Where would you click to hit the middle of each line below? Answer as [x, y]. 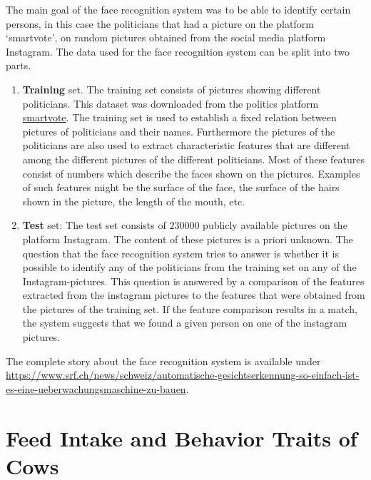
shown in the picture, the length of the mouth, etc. [134, 201]
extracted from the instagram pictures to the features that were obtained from [194, 295]
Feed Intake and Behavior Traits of [182, 438]
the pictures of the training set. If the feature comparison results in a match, [190, 308]
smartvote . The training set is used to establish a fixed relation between [179, 117]
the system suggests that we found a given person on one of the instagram [185, 323]
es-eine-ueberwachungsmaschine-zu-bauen [96, 388]
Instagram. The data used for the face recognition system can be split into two [178, 51]
